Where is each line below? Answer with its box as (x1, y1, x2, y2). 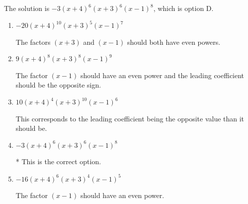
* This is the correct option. (15, 156, 101, 167)
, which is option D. (153, 3, 214, 13)
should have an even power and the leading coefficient (80, 70, 245, 80)
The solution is (4, 3, 50, 13)
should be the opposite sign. (15, 80, 101, 90)
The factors (15, 36, 51, 47)
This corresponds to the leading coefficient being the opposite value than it (15, 113, 245, 123)
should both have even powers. (127, 36, 221, 47)
